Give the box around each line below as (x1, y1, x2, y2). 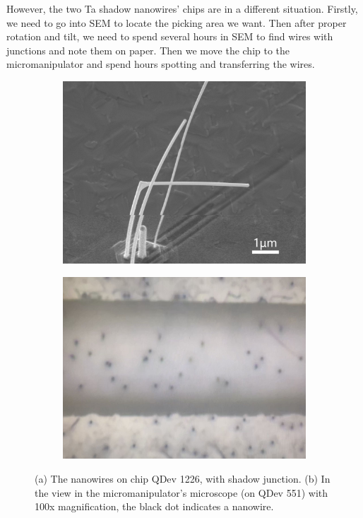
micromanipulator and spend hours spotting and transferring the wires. (6, 57, 315, 71)
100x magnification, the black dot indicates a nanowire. (35, 499, 274, 514)
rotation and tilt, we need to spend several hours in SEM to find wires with (6, 29, 333, 44)
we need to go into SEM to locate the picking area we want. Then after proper (6, 15, 347, 30)
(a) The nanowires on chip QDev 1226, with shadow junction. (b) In (35, 471, 331, 486)
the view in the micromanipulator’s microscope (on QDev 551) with (35, 485, 328, 500)
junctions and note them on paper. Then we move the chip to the (6, 42, 290, 57)
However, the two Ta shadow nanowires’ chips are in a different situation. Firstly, (6, 1, 358, 16)
